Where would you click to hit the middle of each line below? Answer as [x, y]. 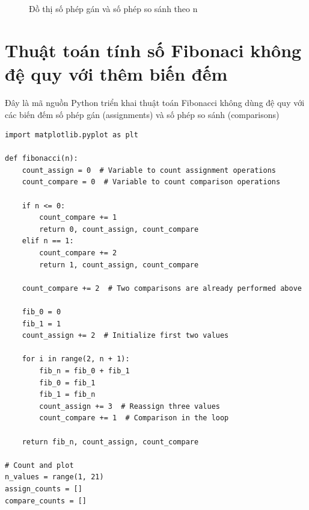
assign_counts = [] [44, 489]
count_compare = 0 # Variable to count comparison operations [151, 182]
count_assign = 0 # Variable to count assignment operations [149, 170]
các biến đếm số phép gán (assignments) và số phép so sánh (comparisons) [142, 114]
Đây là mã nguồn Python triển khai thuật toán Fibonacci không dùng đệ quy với [155, 102]
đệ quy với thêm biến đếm [116, 73]
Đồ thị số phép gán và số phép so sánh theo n [113, 8]
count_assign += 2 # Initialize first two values [125, 336]
